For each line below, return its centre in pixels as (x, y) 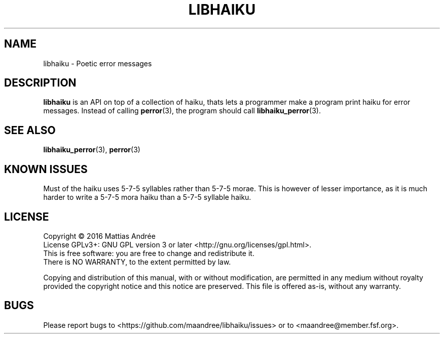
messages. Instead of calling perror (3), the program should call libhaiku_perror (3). (182, 111)
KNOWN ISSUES (46, 169)
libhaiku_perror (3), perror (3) (92, 150)
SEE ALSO (30, 130)
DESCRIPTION (40, 83)
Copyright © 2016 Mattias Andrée (99, 236)
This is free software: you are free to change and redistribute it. (149, 253)
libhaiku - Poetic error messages (98, 63)
